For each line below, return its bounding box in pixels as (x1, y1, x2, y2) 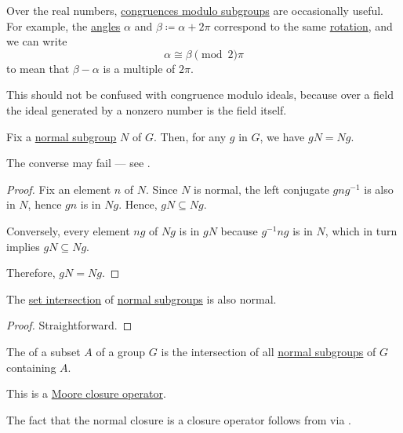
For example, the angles (6, 17, 121, 34)
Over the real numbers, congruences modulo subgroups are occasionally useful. (6, 2, 383, 18)
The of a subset (6, 343, 81, 359)
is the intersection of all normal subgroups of (161, 343, 376, 359)
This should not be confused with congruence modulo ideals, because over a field (6, 86, 394, 103)
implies (6, 238, 40, 254)
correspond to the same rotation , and (214, 17, 393, 34)
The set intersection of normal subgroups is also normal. (6, 290, 277, 307)
